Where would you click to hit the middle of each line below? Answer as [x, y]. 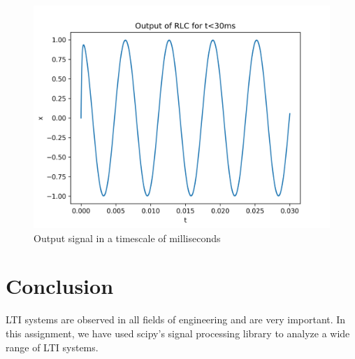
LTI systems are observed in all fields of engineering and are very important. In [176, 319]
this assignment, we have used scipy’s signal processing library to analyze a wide [178, 333]
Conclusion [60, 286]
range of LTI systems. [52, 347]
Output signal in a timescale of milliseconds [127, 238]
